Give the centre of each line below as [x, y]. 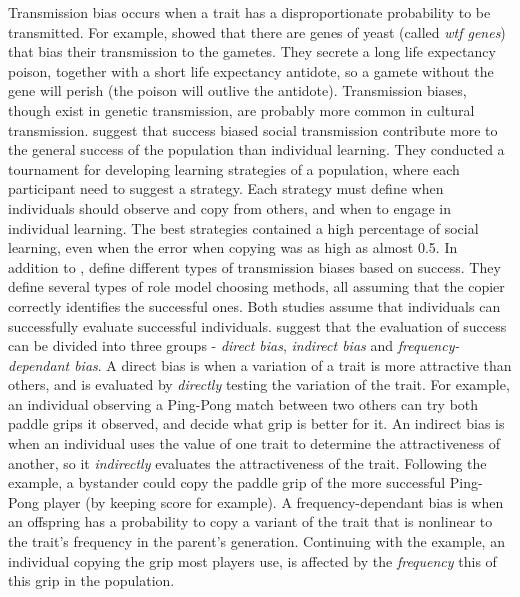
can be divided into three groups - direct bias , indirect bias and [201, 345]
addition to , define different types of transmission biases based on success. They [254, 266]
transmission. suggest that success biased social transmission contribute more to [253, 129]
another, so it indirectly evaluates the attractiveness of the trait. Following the [247, 462]
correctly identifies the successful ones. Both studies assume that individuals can [254, 305]
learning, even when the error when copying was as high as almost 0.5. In [233, 247]
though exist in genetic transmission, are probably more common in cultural [241, 109]
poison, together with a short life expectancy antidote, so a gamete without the [251, 70]
